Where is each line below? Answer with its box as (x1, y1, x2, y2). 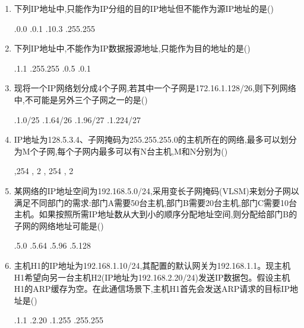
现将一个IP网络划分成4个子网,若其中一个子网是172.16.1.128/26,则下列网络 (14, 82, 296, 94)
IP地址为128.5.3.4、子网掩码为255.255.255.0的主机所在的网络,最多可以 (14, 133, 280, 146)
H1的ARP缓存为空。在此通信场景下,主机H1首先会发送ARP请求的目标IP (14, 282, 290, 295)
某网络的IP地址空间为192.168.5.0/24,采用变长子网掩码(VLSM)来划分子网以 (14, 184, 299, 197)
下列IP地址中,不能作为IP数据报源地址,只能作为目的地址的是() (14, 42, 251, 54)
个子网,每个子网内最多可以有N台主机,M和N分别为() (30, 144, 228, 157)
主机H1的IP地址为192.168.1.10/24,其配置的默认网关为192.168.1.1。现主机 (14, 259, 291, 271)
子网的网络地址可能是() (14, 219, 104, 231)
